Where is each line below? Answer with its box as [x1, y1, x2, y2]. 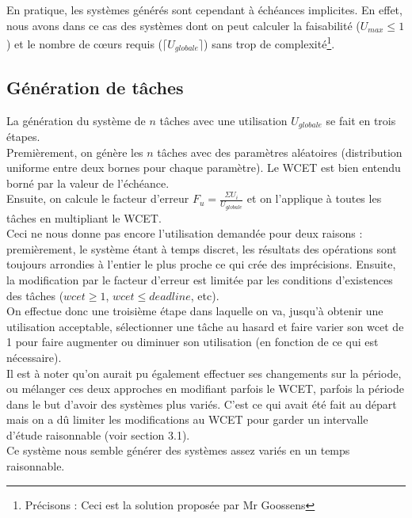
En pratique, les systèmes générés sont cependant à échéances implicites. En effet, [6, 2, 402, 17]
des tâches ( [6, 287, 64, 303]
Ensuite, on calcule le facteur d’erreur [6, 190, 189, 207]
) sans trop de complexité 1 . [204, 33, 335, 51]
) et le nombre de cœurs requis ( [6, 35, 163, 51]
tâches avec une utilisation [159, 112, 288, 128]
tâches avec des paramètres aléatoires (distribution [157, 143, 402, 160]
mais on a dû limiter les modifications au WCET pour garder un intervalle [6, 411, 368, 428]
